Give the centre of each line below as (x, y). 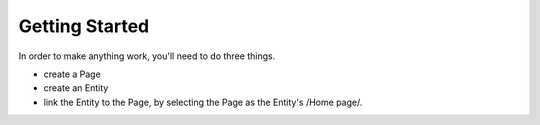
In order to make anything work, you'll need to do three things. (147, 56)
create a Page (72, 74)
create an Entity (76, 88)
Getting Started (84, 26)
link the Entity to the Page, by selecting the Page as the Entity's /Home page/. (203, 102)
